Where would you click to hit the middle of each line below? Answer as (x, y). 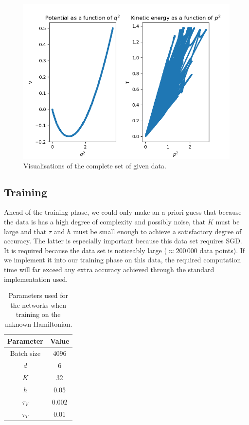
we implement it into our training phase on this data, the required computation (123, 260)
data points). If (222, 250)
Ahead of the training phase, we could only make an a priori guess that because (123, 212)
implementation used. (36, 279)
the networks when (38, 305)
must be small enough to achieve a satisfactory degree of (157, 231)
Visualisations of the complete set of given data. (95, 165)
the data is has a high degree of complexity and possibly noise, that (105, 221)
